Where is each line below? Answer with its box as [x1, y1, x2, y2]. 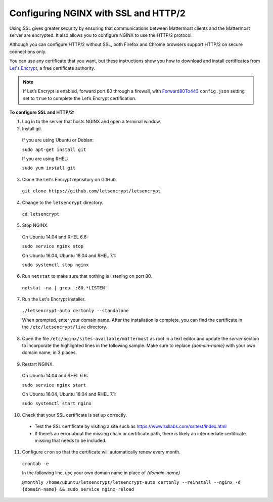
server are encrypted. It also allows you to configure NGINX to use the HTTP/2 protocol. [9, 32, 193, 38]
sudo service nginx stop [22, 243, 83, 249]
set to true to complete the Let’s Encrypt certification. [23, 95, 136, 101]
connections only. [9, 48, 47, 55]
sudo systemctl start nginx [22, 400, 92, 407]
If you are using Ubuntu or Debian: [22, 137, 94, 143]
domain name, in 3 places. [22, 349, 77, 356]
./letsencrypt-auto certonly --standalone [22, 308, 129, 314]
